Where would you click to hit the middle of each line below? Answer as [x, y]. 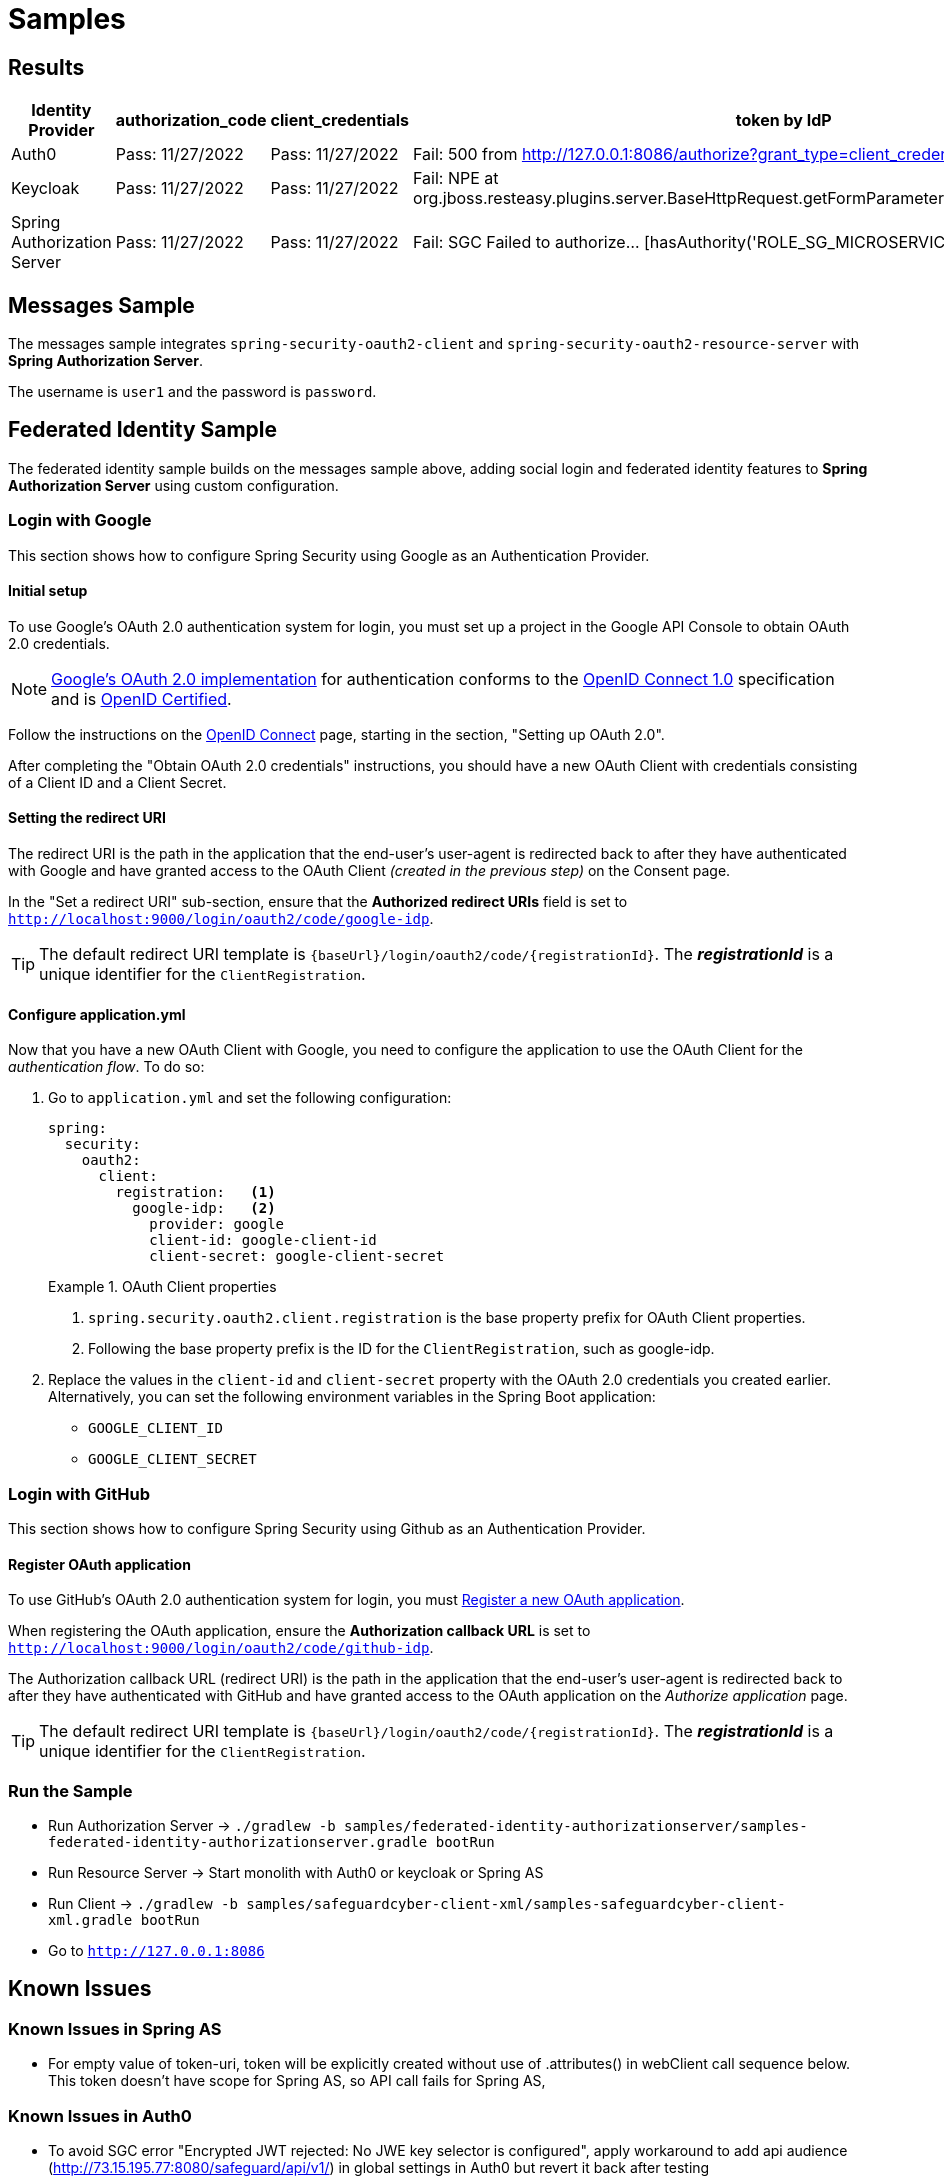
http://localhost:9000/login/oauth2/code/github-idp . [221, 1648]
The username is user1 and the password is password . [192, 392]
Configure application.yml [97, 1014]
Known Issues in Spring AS [115, 2028]
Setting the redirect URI [87, 818]
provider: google [217, 1224]
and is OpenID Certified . [141, 698]
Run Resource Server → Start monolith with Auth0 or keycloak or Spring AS [296, 1872]
